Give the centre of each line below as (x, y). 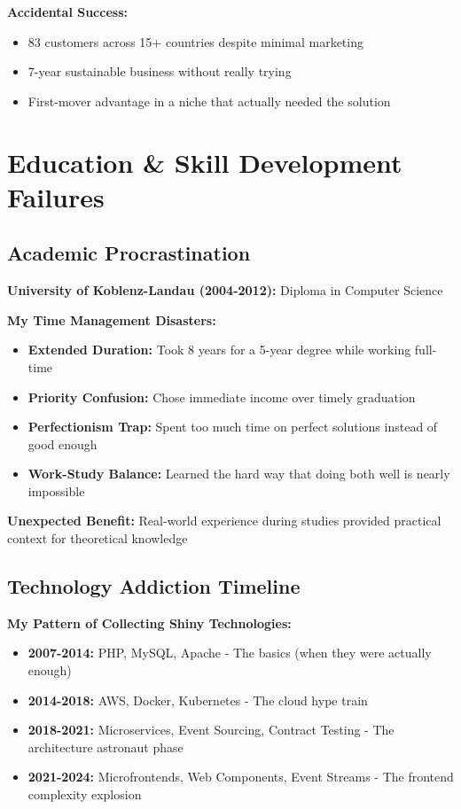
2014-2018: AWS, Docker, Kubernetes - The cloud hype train (198, 700)
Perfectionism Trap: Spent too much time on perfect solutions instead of (233, 427)
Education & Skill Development (205, 162)
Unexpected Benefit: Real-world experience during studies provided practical (224, 521)
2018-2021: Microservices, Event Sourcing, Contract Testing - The (211, 730)
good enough (63, 443)
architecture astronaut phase (105, 747)
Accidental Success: (67, 12)
